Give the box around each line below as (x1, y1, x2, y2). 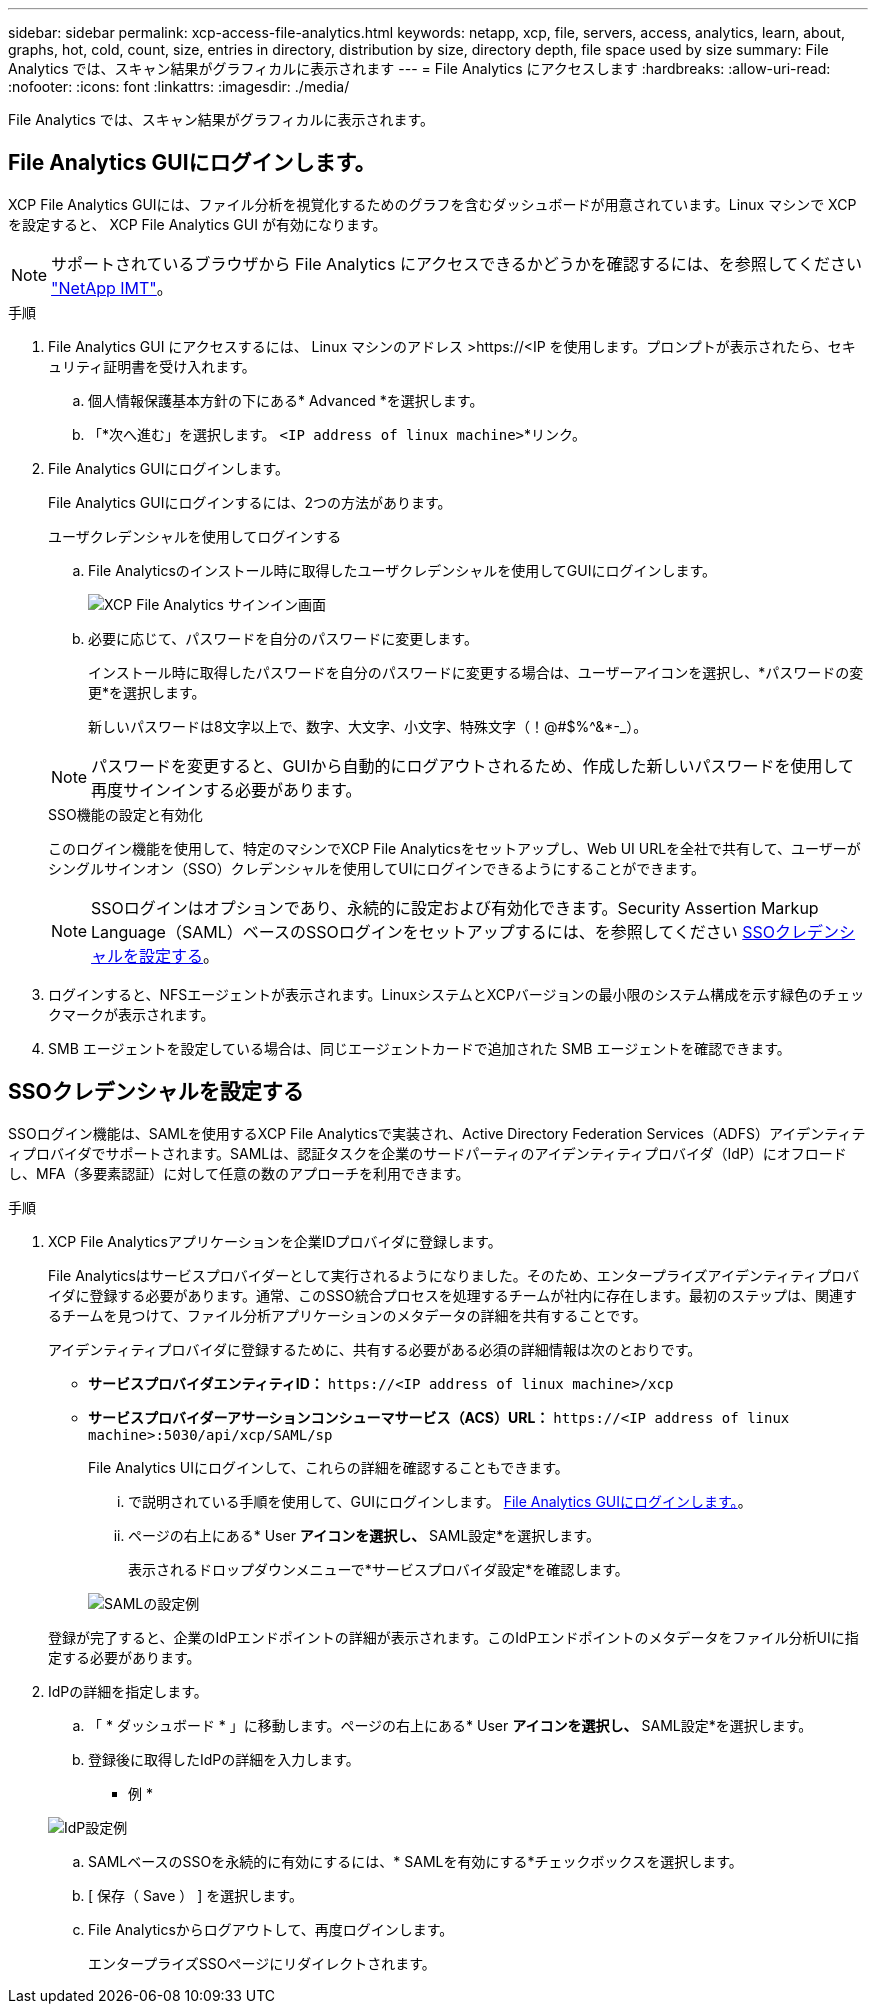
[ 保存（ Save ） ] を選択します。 (88, 1886, 303, 1904)
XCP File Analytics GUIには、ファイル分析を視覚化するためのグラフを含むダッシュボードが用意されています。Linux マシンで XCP (8, 195, 857, 213)
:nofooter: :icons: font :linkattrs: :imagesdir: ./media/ (8, 78, 350, 95)
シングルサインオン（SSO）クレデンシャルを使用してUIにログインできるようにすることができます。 (48, 859, 705, 877)
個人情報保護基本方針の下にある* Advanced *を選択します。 (88, 391, 484, 409)
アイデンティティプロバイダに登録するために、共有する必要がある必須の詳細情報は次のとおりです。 (48, 1340, 702, 1358)
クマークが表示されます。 (48, 1005, 215, 1023)
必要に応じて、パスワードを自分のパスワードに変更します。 (88, 629, 478, 647)
